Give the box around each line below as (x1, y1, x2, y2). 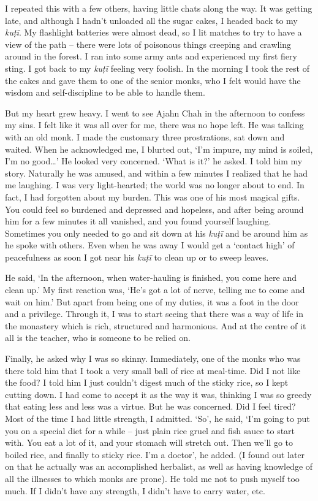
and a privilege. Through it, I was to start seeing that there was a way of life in (5, 307, 303, 320)
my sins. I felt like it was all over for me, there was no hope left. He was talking (5, 118, 304, 131)
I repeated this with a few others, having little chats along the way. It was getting (5, 2, 312, 14)
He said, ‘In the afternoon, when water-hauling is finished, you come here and (5, 271, 297, 284)
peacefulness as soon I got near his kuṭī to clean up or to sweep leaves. (5, 250, 269, 263)
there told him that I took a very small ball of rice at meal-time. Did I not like (5, 364, 301, 377)
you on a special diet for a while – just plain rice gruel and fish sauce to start (5, 424, 295, 437)
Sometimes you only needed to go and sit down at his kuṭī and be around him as (5, 226, 308, 239)
